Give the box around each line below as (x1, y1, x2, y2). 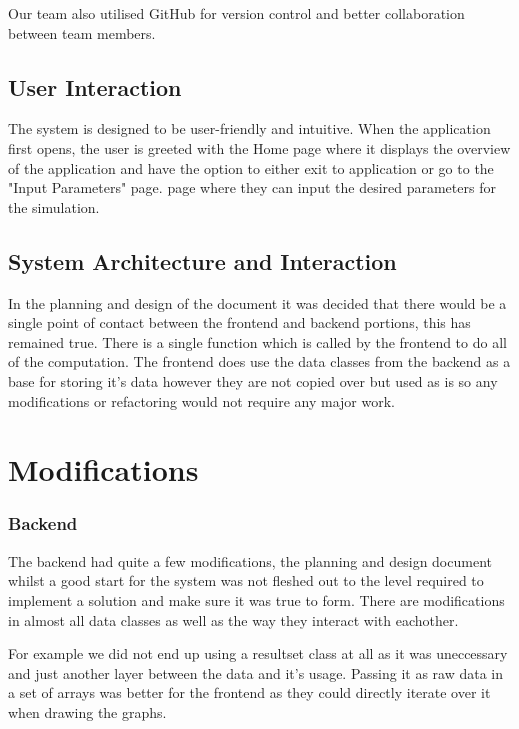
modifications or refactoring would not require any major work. (8, 390, 395, 411)
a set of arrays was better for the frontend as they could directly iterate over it (8, 682, 491, 703)
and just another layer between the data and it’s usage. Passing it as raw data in (8, 662, 504, 683)
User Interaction (8, 71, 182, 102)
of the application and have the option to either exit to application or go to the (8, 157, 494, 178)
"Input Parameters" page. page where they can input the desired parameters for (8, 177, 496, 198)
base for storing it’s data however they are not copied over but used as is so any (8, 370, 498, 391)
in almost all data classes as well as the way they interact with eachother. (8, 609, 459, 630)
